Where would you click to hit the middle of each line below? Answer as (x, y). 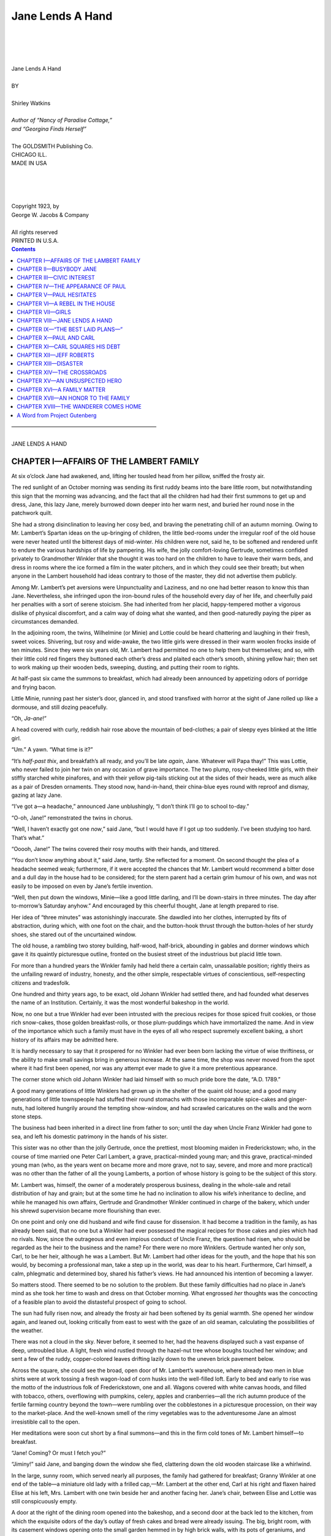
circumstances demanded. (45, 622)
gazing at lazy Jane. (37, 795)
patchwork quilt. (32, 513)
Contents (24, 249)
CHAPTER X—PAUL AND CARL (56, 338)
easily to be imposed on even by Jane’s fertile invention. (82, 886)
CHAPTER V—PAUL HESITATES (57, 295)
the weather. (27, 1330)
